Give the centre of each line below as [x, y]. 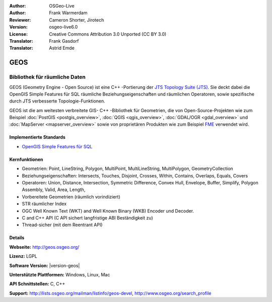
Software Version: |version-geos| [45, 265]
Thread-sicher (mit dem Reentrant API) [62, 225]
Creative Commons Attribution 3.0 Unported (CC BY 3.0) [108, 34]
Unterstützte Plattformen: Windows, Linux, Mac [60, 274]
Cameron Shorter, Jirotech [77, 20]
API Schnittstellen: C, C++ [37, 284]
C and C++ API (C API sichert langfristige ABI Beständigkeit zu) [87, 218]
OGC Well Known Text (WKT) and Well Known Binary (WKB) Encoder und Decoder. [108, 211]
